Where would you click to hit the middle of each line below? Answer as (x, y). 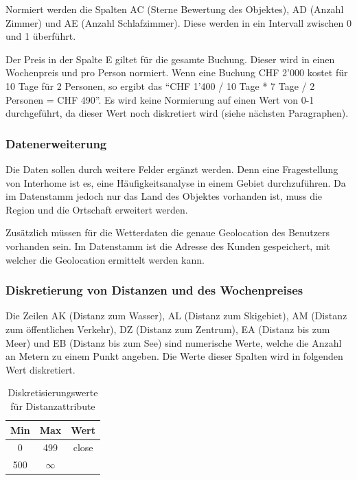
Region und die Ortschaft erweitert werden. (97, 209)
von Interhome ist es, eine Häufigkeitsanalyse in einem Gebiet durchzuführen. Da (176, 182)
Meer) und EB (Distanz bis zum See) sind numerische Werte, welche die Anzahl (174, 342)
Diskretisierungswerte (53, 392)
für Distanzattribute (53, 405)
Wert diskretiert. (41, 369)
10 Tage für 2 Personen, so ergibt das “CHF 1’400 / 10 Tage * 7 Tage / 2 (160, 85)
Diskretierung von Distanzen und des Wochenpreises (154, 290)
